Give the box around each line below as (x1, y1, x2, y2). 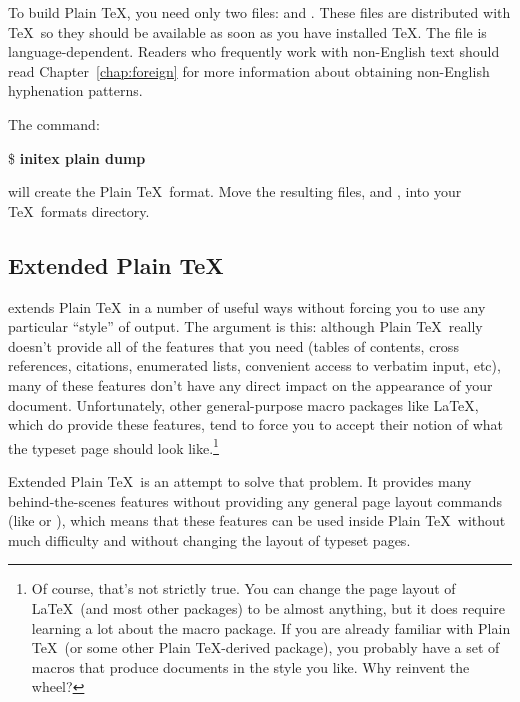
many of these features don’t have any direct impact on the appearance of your (8, 374, 493, 395)
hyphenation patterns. (8, 80, 143, 101)
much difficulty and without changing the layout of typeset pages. (8, 529, 411, 550)
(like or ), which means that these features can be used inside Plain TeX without (8, 510, 506, 531)
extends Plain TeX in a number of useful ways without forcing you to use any (8, 296, 486, 317)
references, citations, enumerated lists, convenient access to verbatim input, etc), (8, 355, 501, 376)
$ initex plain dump (8, 147, 146, 168)
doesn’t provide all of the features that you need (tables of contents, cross (8, 335, 459, 356)
